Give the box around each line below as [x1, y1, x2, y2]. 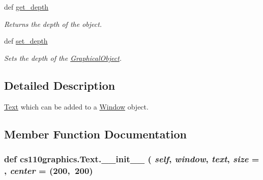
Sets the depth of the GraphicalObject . [4, 52, 122, 63]
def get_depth [4, 2, 49, 12]
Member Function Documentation [4, 126, 187, 141]
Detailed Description [4, 77, 115, 93]
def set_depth [4, 35, 48, 46]
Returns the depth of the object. [4, 18, 102, 29]
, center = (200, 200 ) [4, 164, 93, 176]
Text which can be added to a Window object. [4, 101, 149, 112]
